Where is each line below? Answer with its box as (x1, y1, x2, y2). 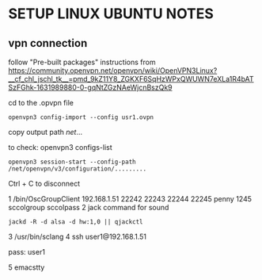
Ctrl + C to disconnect (8, 179, 81, 188)
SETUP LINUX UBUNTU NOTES (8, 5, 214, 23)
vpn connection (8, 36, 88, 50)
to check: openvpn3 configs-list (8, 143, 112, 152)
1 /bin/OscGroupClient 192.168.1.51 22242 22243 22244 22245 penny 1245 (8, 194, 252, 203)
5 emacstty (8, 263, 45, 272)
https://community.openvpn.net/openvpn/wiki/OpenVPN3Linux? (8, 66, 218, 75)
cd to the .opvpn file (8, 98, 74, 107)
